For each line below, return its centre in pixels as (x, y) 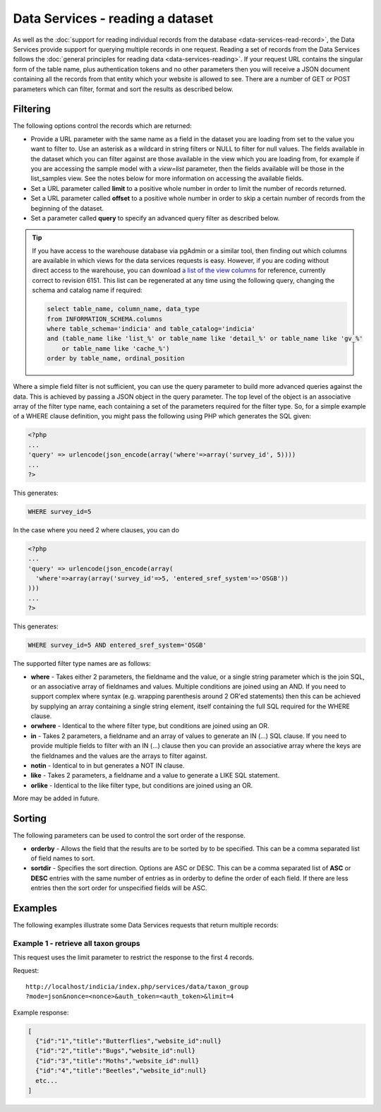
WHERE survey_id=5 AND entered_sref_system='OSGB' (117, 645)
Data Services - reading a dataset (113, 18)
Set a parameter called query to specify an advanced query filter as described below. (155, 218)
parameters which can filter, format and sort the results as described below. (123, 89)
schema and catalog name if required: (87, 291)
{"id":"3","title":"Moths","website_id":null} (117, 1061)
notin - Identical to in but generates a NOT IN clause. (108, 766)
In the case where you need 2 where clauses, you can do (96, 529)
